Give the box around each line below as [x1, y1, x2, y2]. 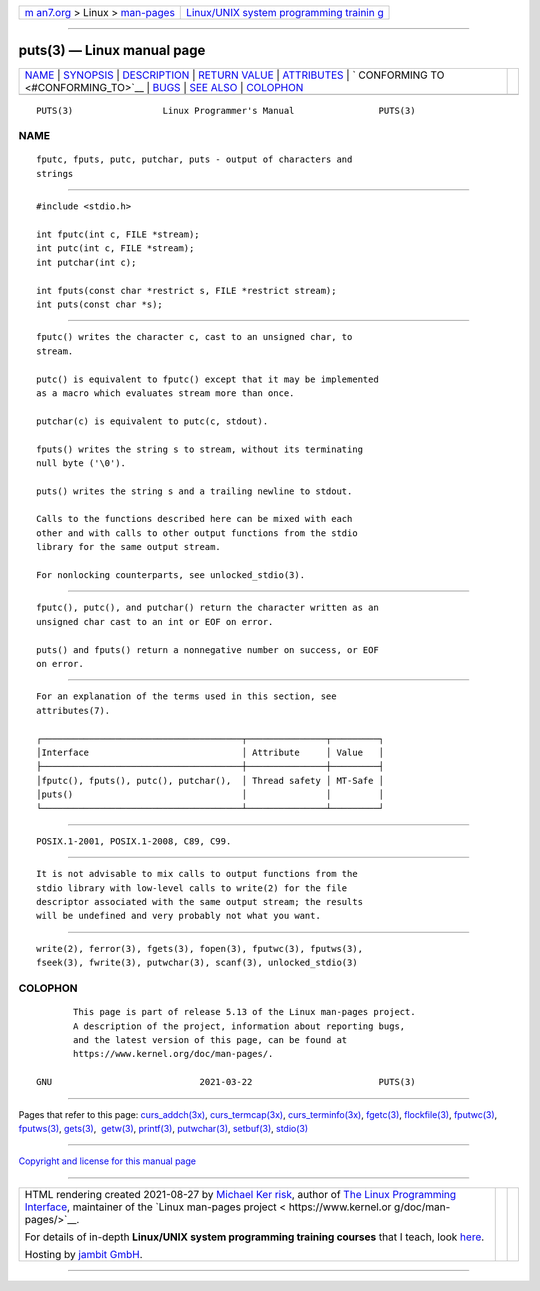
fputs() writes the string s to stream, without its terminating [36, 443, 364, 455]
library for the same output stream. [36, 541, 222, 553]
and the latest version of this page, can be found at [73, 1034, 348, 1045]
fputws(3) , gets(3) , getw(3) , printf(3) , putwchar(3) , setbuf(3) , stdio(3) [18, 1122, 309, 1134]
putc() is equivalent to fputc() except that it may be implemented [36, 373, 379, 385]
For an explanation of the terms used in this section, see [36, 691, 337, 702]
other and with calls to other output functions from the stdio [36, 527, 359, 539]
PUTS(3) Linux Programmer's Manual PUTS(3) [36, 105, 416, 116]
